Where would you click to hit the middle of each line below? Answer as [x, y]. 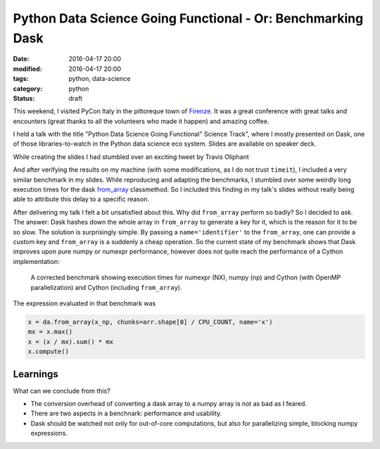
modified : [27, 69]
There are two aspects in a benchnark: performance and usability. [126, 413]
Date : [21, 59]
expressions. [49, 434]
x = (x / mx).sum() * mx [71, 342]
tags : [21, 79]
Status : [24, 98]
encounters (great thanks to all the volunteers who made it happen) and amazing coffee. [141, 121]
